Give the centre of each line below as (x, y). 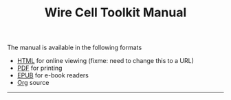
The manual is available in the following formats (75, 48)
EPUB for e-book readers (53, 75)
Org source (33, 83)
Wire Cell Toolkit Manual (115, 13)
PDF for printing (40, 68)
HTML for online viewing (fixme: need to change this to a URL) (106, 61)
